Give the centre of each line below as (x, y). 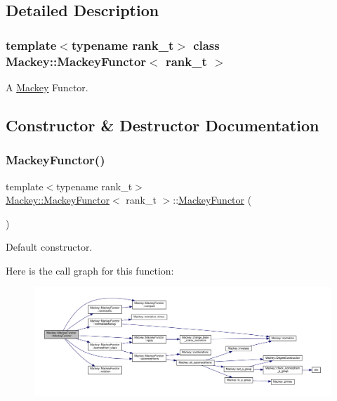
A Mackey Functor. (47, 87)
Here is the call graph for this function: (90, 270)
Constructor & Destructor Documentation (163, 125)
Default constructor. (49, 247)
